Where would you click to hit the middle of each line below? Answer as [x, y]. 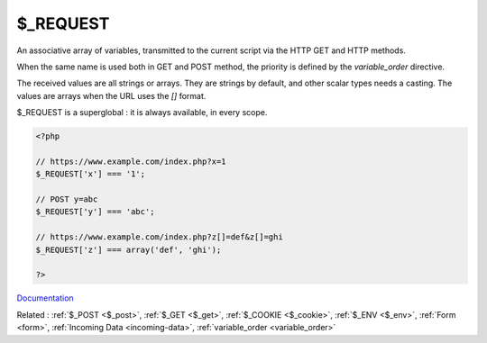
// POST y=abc [67, 199]
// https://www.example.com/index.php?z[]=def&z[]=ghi [159, 237]
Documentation [45, 298]
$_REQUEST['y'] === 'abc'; [95, 212]
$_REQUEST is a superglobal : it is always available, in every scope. [142, 113]
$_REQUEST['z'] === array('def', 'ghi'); [129, 249]
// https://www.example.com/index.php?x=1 [131, 161]
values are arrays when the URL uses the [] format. [111, 95]
